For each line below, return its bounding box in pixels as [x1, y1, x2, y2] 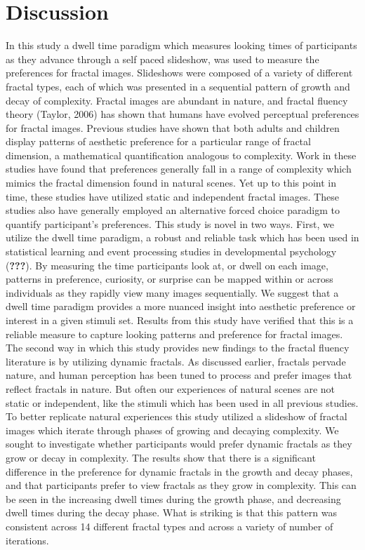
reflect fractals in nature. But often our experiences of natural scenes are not [6, 381, 335, 396]
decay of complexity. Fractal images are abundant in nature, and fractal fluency [6, 93, 348, 107]
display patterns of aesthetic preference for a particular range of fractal [6, 134, 311, 149]
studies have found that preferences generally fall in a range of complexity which [6, 161, 352, 176]
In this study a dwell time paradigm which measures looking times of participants [6, 38, 357, 53]
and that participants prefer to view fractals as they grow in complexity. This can [6, 478, 357, 492]
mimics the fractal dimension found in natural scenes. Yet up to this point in [6, 175, 337, 190]
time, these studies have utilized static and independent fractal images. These [6, 189, 339, 203]
